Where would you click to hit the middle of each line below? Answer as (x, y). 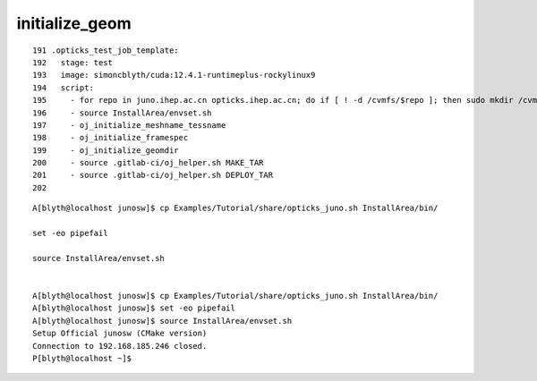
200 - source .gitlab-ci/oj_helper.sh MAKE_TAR (148, 163)
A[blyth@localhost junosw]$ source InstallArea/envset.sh (162, 321)
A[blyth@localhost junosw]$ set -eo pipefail (134, 308)
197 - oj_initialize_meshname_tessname (129, 125)
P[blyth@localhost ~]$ (82, 358)
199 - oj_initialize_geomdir (106, 150)
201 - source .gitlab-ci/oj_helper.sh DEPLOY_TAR (153, 175)
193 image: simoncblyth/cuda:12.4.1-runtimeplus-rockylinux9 (174, 75)
